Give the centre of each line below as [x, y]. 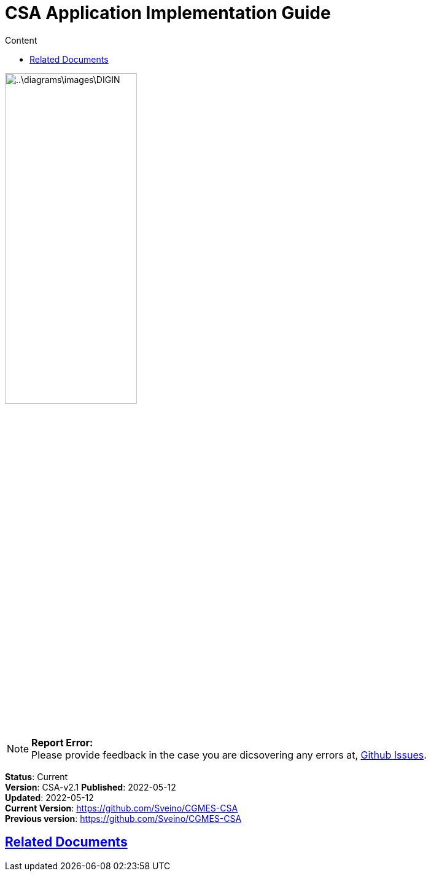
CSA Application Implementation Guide [168, 13]
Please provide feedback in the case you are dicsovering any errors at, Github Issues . [229, 755]
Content [21, 40]
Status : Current [37, 776]
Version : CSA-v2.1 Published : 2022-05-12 [91, 787]
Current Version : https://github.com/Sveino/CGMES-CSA [122, 808]
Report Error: [62, 742]
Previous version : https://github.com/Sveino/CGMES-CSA [123, 818]
